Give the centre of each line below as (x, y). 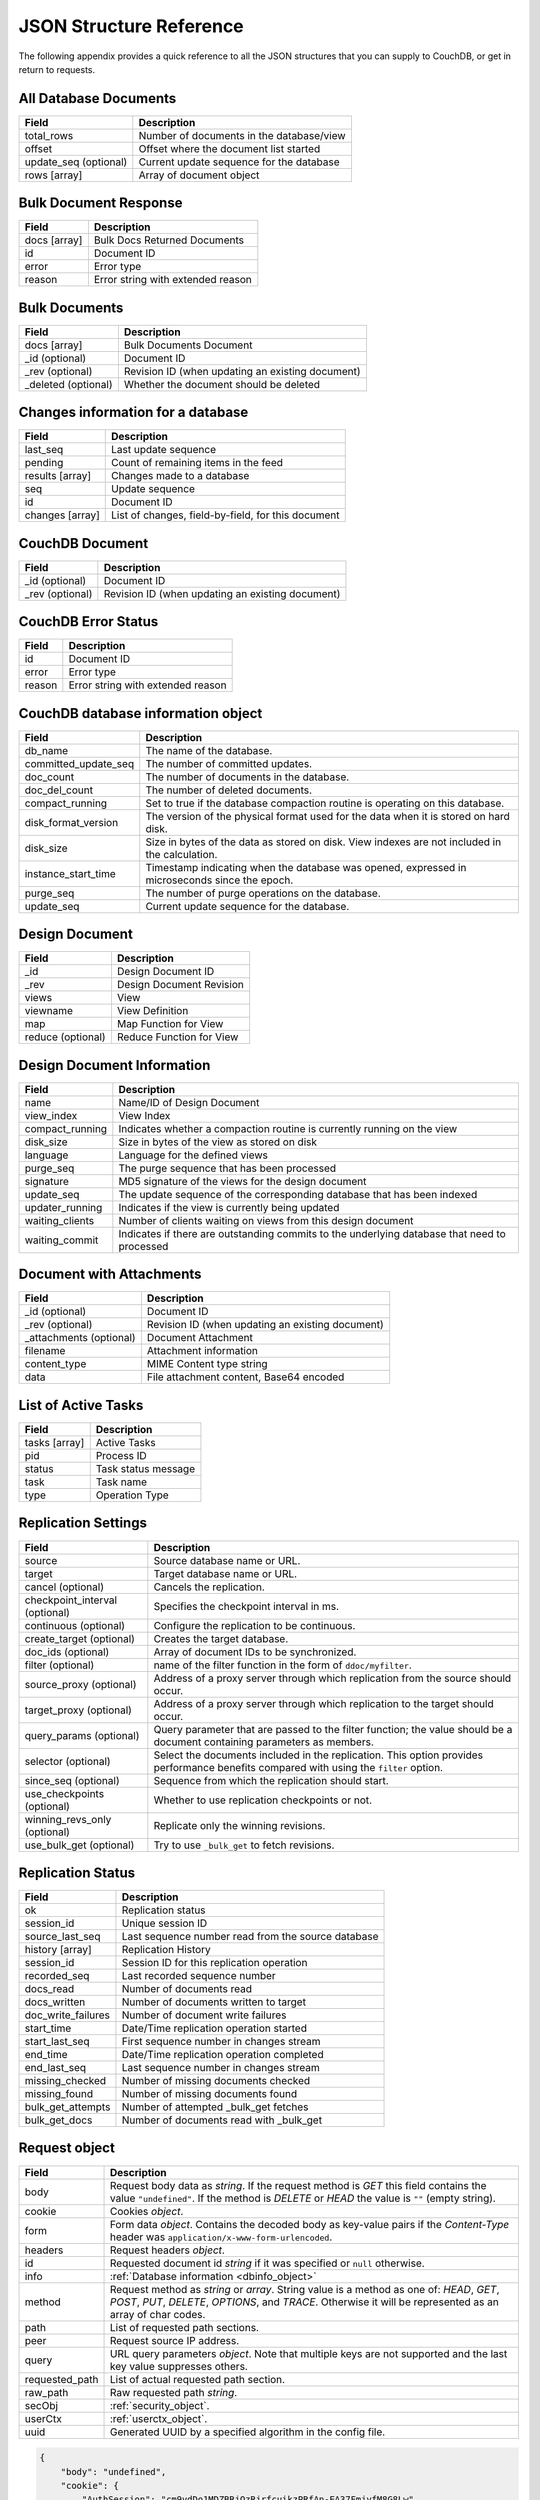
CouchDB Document (83, 543)
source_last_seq (62, 1937)
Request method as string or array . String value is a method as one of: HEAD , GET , (305, 2289)
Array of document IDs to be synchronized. (255, 1652)
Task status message (145, 1468)
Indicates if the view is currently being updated (229, 1207)
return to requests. (57, 69)
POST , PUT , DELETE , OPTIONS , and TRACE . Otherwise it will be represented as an (304, 2302)
